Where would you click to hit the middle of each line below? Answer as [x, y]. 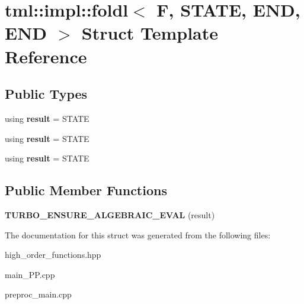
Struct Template [150, 33]
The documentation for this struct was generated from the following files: [138, 235]
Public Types [46, 94]
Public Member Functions [86, 190]
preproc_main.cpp [38, 294]
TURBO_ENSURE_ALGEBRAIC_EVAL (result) [110, 214]
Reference [46, 56]
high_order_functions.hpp [53, 255]
